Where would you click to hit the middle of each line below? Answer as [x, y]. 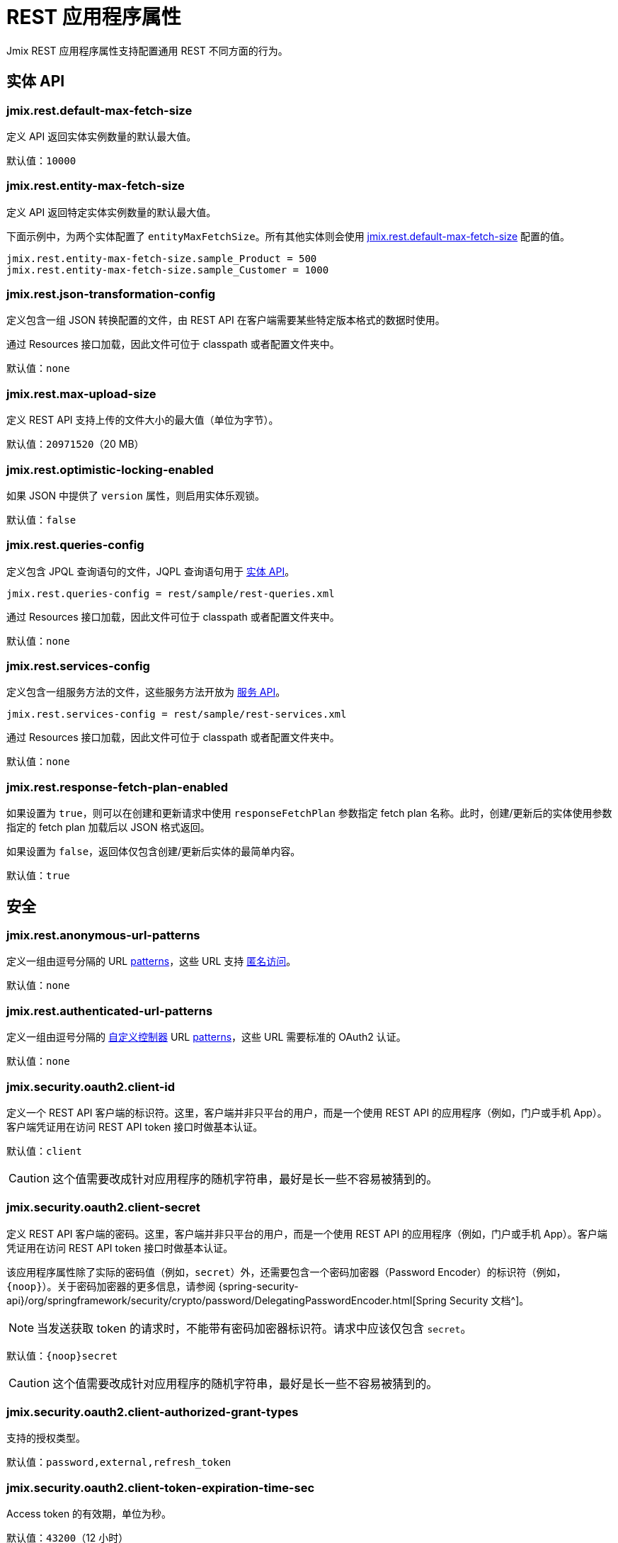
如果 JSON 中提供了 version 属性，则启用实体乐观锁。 [136, 495]
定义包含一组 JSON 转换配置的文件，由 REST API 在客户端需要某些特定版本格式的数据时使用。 [226, 320]
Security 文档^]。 [489, 1300]
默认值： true [38, 876]
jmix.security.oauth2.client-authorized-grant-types [153, 1412]
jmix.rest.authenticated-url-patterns [110, 1011]
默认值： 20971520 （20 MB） [75, 444]
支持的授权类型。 [46, 1438]
